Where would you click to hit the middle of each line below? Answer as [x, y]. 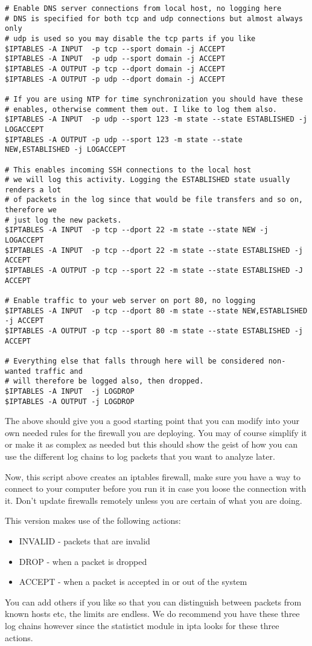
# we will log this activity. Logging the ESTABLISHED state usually [148, 180]
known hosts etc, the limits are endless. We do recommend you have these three [152, 614]
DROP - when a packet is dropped [83, 561]
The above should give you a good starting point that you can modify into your [152, 421]
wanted [18, 371]
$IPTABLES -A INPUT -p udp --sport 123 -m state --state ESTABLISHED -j [156, 119]
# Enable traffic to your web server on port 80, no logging [130, 301]
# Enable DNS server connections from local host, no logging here [143, 8]
